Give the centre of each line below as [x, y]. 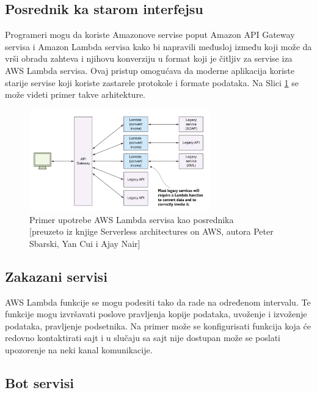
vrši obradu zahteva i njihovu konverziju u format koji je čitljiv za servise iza [149, 58]
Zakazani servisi [56, 276]
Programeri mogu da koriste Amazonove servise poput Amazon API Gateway [150, 35]
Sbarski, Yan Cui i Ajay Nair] [85, 243]
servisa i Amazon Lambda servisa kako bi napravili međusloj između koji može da [158, 46]
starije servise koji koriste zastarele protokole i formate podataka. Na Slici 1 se [152, 82]
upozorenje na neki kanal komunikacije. [79, 350]
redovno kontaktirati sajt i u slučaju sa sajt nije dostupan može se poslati [143, 338]
